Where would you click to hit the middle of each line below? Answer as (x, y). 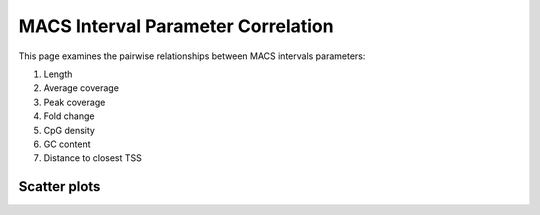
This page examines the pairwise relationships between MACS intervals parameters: (192, 56)
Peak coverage (74, 102)
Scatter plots (59, 186)
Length (58, 74)
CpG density (69, 130)
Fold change (69, 116)
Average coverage (81, 88)
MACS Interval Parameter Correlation (176, 26)
